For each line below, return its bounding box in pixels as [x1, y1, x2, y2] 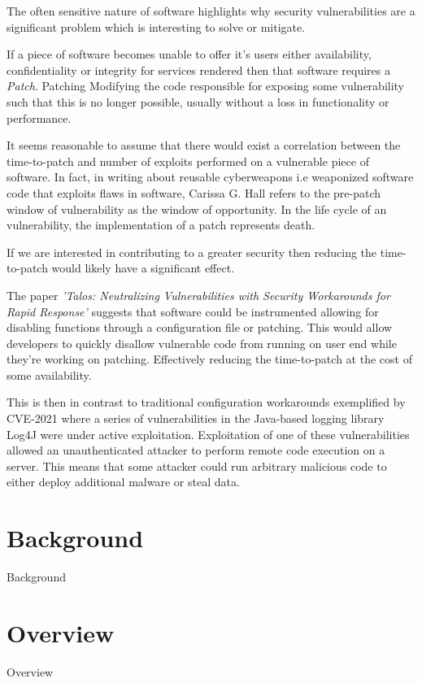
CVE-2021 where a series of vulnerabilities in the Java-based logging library [7, 410, 385, 427]
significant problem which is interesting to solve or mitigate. [7, 18, 306, 35]
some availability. [7, 366, 92, 383]
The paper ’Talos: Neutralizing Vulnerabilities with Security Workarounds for [7, 286, 390, 303]
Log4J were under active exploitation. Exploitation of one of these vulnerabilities [7, 425, 410, 442]
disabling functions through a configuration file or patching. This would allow [7, 319, 393, 336]
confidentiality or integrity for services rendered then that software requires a [7, 61, 390, 78]
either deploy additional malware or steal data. [7, 473, 240, 490]
